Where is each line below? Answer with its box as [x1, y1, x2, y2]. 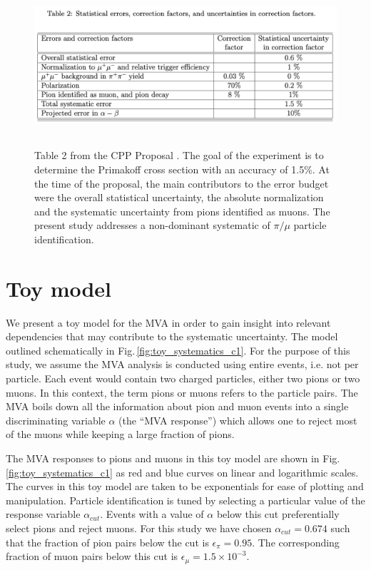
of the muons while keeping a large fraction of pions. [6, 427, 235, 442]
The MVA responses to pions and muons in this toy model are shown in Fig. [6, 450, 340, 465]
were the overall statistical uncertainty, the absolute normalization [34, 190, 324, 205]
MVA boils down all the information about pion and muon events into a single [6, 399, 349, 414]
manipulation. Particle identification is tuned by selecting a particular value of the [6, 492, 365, 507]
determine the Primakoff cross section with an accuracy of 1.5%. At [34, 161, 330, 176]
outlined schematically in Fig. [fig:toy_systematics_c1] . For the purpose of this [6, 342, 350, 357]
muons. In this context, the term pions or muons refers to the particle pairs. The [6, 385, 358, 399]
